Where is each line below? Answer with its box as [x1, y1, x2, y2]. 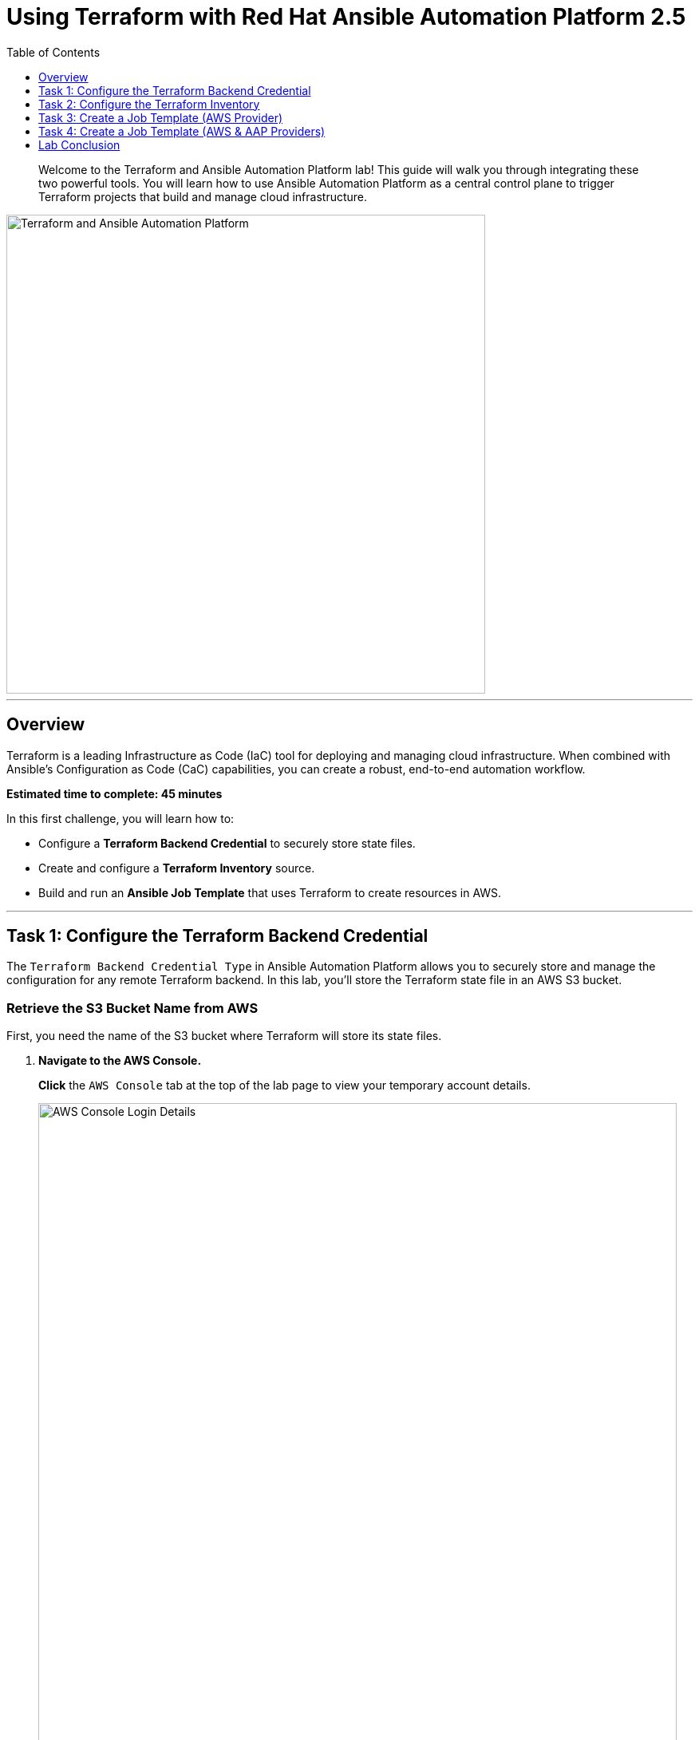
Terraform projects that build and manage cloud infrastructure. [38, 189, 368, 204]
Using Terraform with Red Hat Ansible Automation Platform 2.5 [6, 3, 686, 30]
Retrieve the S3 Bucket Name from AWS [6, 999, 259, 1016]
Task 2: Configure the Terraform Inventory [38, 97, 260, 111]
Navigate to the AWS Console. [38, 1054, 202, 1068]
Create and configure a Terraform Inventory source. [38, 860, 315, 875]
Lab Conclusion [38, 137, 120, 152]
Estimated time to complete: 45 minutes [6, 786, 223, 801]
